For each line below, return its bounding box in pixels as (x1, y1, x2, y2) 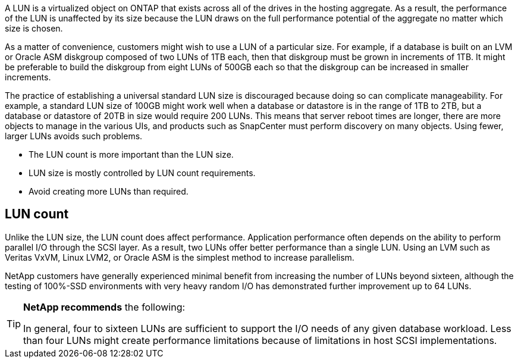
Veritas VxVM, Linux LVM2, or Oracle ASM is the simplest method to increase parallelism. (5, 252, 354, 262)
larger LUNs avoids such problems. (5, 131, 143, 141)
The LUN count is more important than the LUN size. (29, 149, 234, 159)
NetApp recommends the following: (23, 301, 186, 313)
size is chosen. (5, 23, 63, 33)
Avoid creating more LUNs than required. (29, 186, 189, 196)
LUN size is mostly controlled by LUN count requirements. (29, 168, 256, 178)
